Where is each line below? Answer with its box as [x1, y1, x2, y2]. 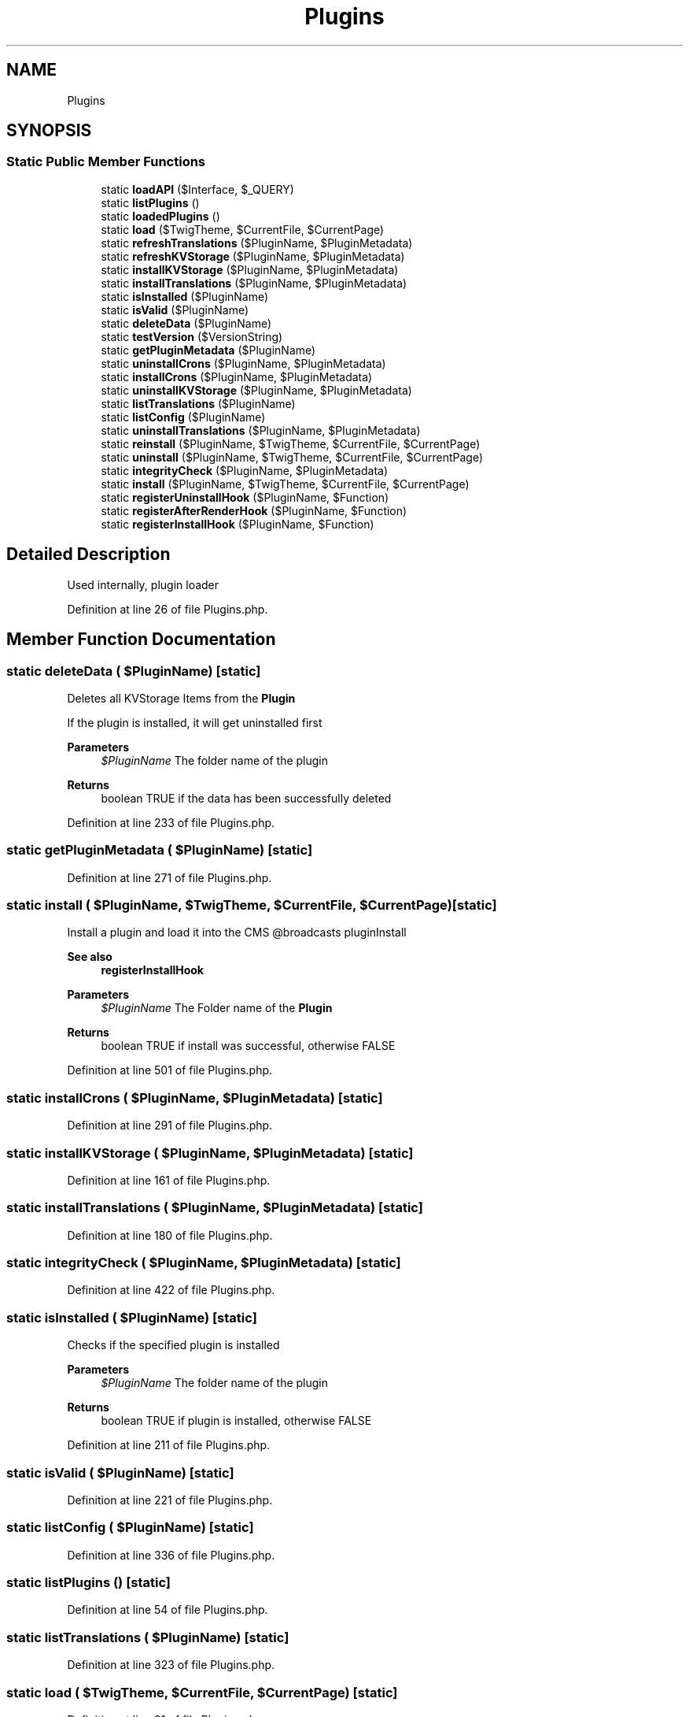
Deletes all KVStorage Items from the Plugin [67, 691, 296, 705]
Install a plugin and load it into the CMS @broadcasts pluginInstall [67, 925, 407, 940]
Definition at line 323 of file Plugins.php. [67, 1658, 275, 1672]
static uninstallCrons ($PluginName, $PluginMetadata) [101, 356, 386, 370]
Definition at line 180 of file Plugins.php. [67, 1228, 273, 1242]
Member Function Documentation [6, 629, 276, 650]
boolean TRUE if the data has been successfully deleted [101, 791, 392, 805]
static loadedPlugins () [101, 209, 220, 223]
